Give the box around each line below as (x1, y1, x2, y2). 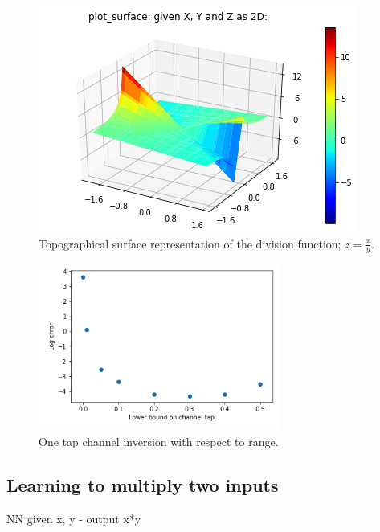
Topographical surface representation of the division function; (39, 235, 341, 252)
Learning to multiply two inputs (6, 473, 279, 497)
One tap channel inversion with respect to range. (39, 433, 279, 450)
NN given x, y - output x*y (6, 509, 141, 526)
